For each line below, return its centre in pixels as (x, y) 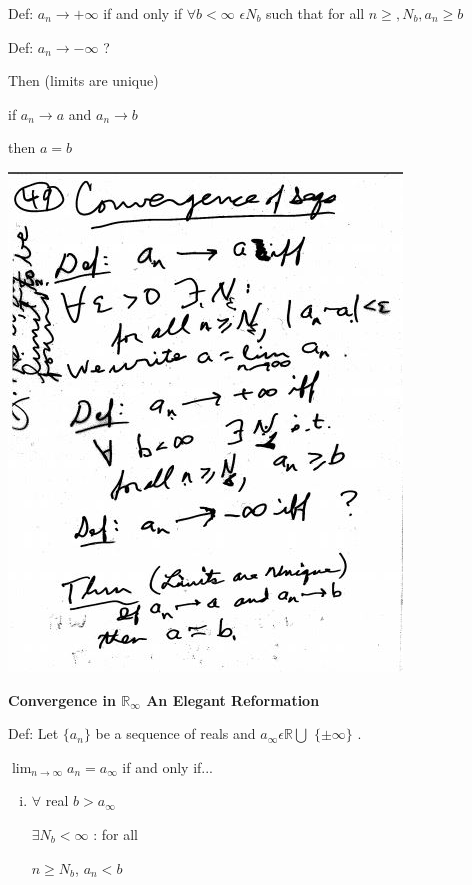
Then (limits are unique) (83, 80)
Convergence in (62, 699)
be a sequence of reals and (175, 733)
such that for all (315, 13)
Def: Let (33, 733)
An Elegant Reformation (233, 699)
